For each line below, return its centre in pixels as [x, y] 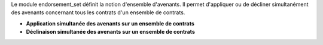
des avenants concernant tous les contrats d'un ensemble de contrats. [98, 12]
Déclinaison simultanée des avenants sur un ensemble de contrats [111, 32]
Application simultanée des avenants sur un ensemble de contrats [110, 23]
